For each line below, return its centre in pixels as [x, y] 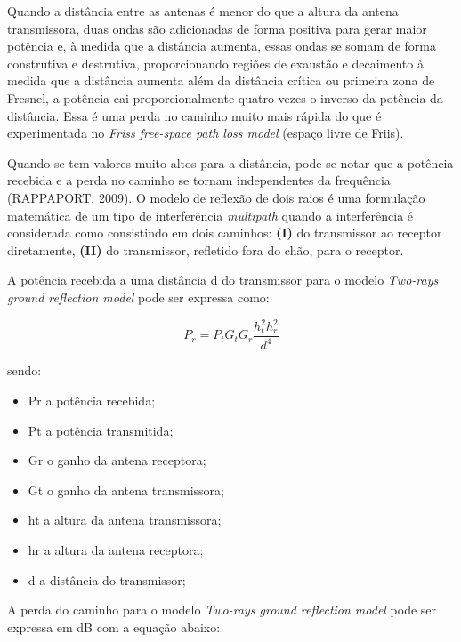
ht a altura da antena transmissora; [125, 520]
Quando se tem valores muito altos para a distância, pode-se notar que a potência [230, 162]
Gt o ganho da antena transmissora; [126, 490]
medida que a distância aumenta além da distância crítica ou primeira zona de [221, 80]
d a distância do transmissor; [107, 579]
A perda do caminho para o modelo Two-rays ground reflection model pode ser [222, 610]
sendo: [24, 370]
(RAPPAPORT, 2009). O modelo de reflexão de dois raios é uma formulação [216, 197]
